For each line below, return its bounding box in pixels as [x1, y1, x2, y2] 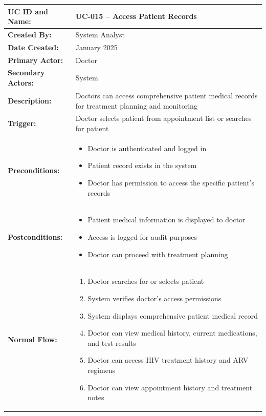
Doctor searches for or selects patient [87, 276, 204, 286]
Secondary [8, 67, 45, 78]
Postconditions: [8, 232, 63, 242]
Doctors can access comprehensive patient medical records [75, 90, 258, 100]
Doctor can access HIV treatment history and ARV [87, 355, 249, 365]
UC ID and [8, 6, 48, 16]
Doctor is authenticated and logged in [87, 142, 207, 153]
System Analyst [75, 29, 125, 39]
